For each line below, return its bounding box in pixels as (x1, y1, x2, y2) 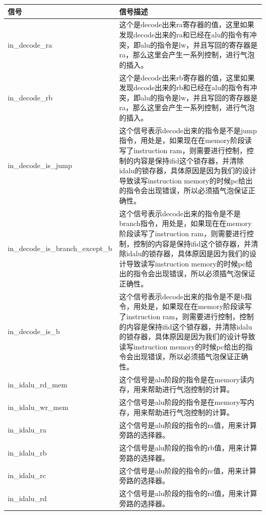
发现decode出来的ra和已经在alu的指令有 (119, 29, 250, 39)
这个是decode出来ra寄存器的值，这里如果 (119, 19, 255, 30)
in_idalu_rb (8, 447, 47, 458)
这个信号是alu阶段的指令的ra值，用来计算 (119, 419, 257, 430)
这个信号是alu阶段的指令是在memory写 (119, 397, 248, 407)
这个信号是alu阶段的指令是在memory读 (119, 374, 248, 384)
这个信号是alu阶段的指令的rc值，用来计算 (119, 465, 257, 476)
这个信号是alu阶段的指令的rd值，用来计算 (119, 487, 257, 498)
